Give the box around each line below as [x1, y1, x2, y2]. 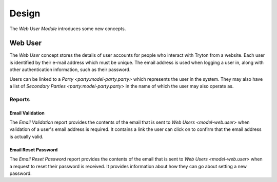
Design [9, 8, 41, 19]
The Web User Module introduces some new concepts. [9, 26, 126, 32]
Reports [9, 96, 30, 103]
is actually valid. [9, 133, 44, 140]
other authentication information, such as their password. [9, 66, 131, 73]
